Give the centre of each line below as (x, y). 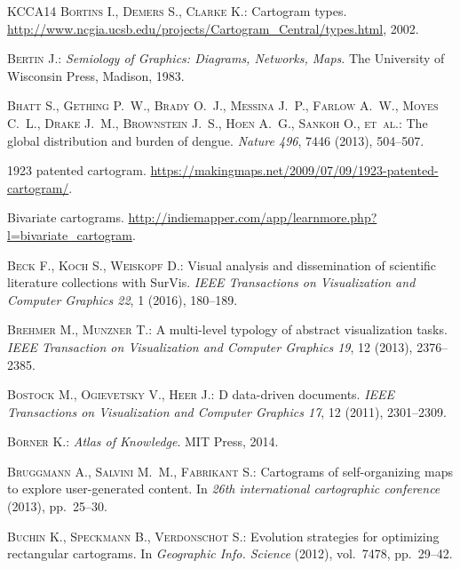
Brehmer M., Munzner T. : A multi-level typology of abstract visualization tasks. (227, 329)
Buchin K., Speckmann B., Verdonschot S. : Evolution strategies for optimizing (223, 536)
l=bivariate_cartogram (70, 234)
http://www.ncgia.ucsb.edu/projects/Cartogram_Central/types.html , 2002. (213, 28)
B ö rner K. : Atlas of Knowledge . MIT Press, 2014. (143, 441)
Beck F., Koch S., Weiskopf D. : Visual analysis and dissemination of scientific (222, 264)
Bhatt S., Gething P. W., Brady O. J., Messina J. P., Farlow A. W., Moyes (223, 105)
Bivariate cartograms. (66, 217)
